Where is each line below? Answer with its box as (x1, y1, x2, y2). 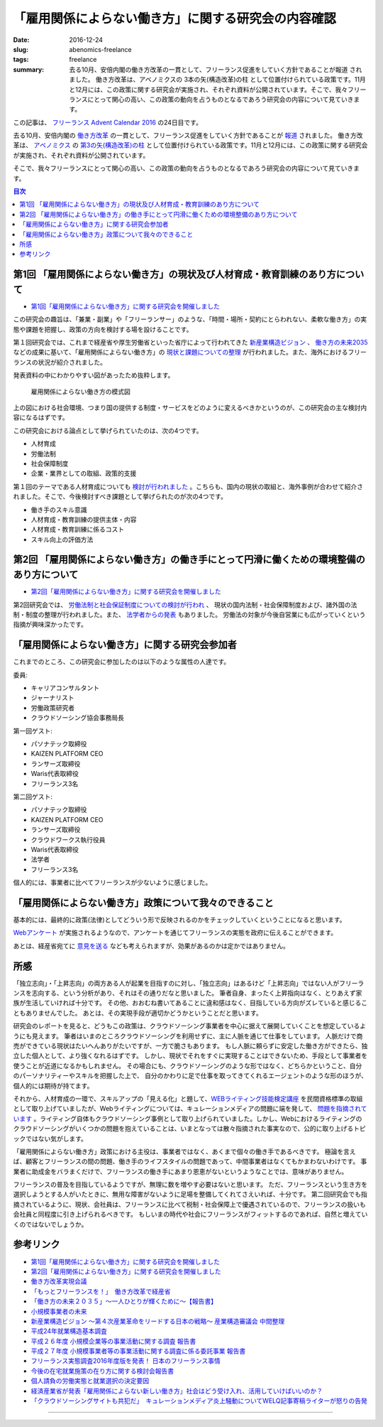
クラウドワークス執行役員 (30, 835, 106, 844)
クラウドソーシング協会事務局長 (30, 713, 124, 722)
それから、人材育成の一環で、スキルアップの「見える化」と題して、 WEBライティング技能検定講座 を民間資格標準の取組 (13, 1094, 363, 1103)
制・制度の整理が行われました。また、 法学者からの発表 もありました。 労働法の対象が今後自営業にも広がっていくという (13, 610, 366, 618)
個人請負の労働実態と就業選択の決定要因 (30, 1377, 149, 1385)
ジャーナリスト (30, 694, 74, 702)
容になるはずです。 (13, 413, 69, 422)
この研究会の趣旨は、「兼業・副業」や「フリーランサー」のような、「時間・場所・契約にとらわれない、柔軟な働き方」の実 (13, 315, 367, 323)
